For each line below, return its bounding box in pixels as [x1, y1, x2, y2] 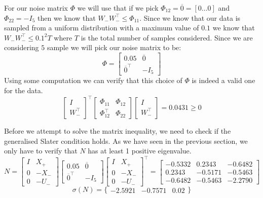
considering [4, 42, 39, 53]
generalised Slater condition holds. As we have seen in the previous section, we [4, 135, 248, 146]
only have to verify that [4, 145, 78, 156]
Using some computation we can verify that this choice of [4, 75, 182, 86]
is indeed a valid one [192, 75, 255, 86]
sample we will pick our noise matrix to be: [47, 42, 181, 53]
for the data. [4, 85, 43, 96]
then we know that [37, 12, 96, 23]
